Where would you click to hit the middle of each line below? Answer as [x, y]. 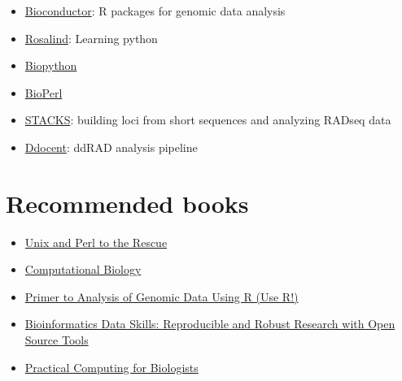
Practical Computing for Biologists [111, 367]
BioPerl [44, 92]
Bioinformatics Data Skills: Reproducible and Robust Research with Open [210, 324]
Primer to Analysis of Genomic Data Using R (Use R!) [162, 296]
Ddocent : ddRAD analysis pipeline [111, 147]
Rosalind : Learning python [91, 38]
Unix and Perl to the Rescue [96, 242]
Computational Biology [83, 269]
